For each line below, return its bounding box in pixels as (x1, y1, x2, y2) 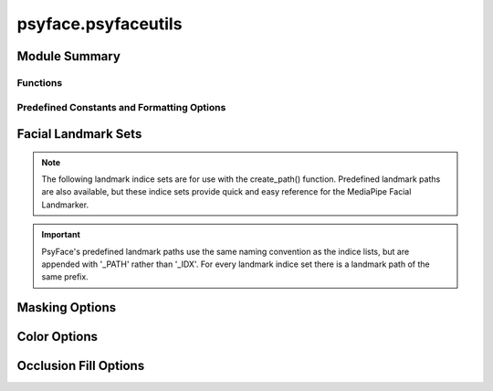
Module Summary (16, 48, 121, 64)
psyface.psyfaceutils (16, 14, 183, 34)
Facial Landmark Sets (16, 126, 142, 142)
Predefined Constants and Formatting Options (16, 100, 226, 113)
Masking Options (16, 300, 117, 315)
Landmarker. (41, 199, 89, 210)
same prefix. (41, 271, 89, 282)
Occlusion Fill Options (16, 358, 145, 374)
